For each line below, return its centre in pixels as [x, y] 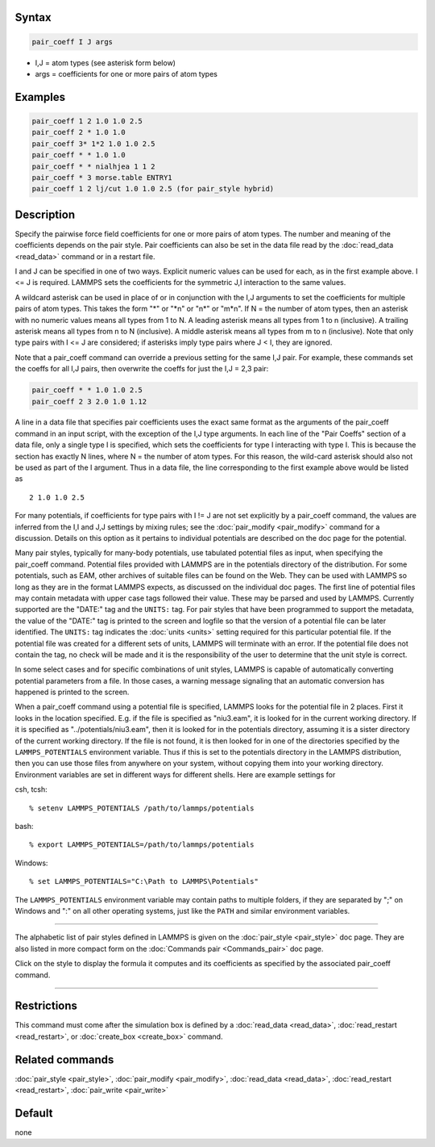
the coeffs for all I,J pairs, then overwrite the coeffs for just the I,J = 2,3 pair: [142, 369]
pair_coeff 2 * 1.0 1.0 [79, 132]
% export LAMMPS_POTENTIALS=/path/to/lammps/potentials [142, 845]
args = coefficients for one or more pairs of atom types [126, 73]
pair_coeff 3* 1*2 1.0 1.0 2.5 [94, 144]
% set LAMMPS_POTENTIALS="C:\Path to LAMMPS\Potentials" [144, 881]
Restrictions [46, 1006]
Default [34, 1113]
